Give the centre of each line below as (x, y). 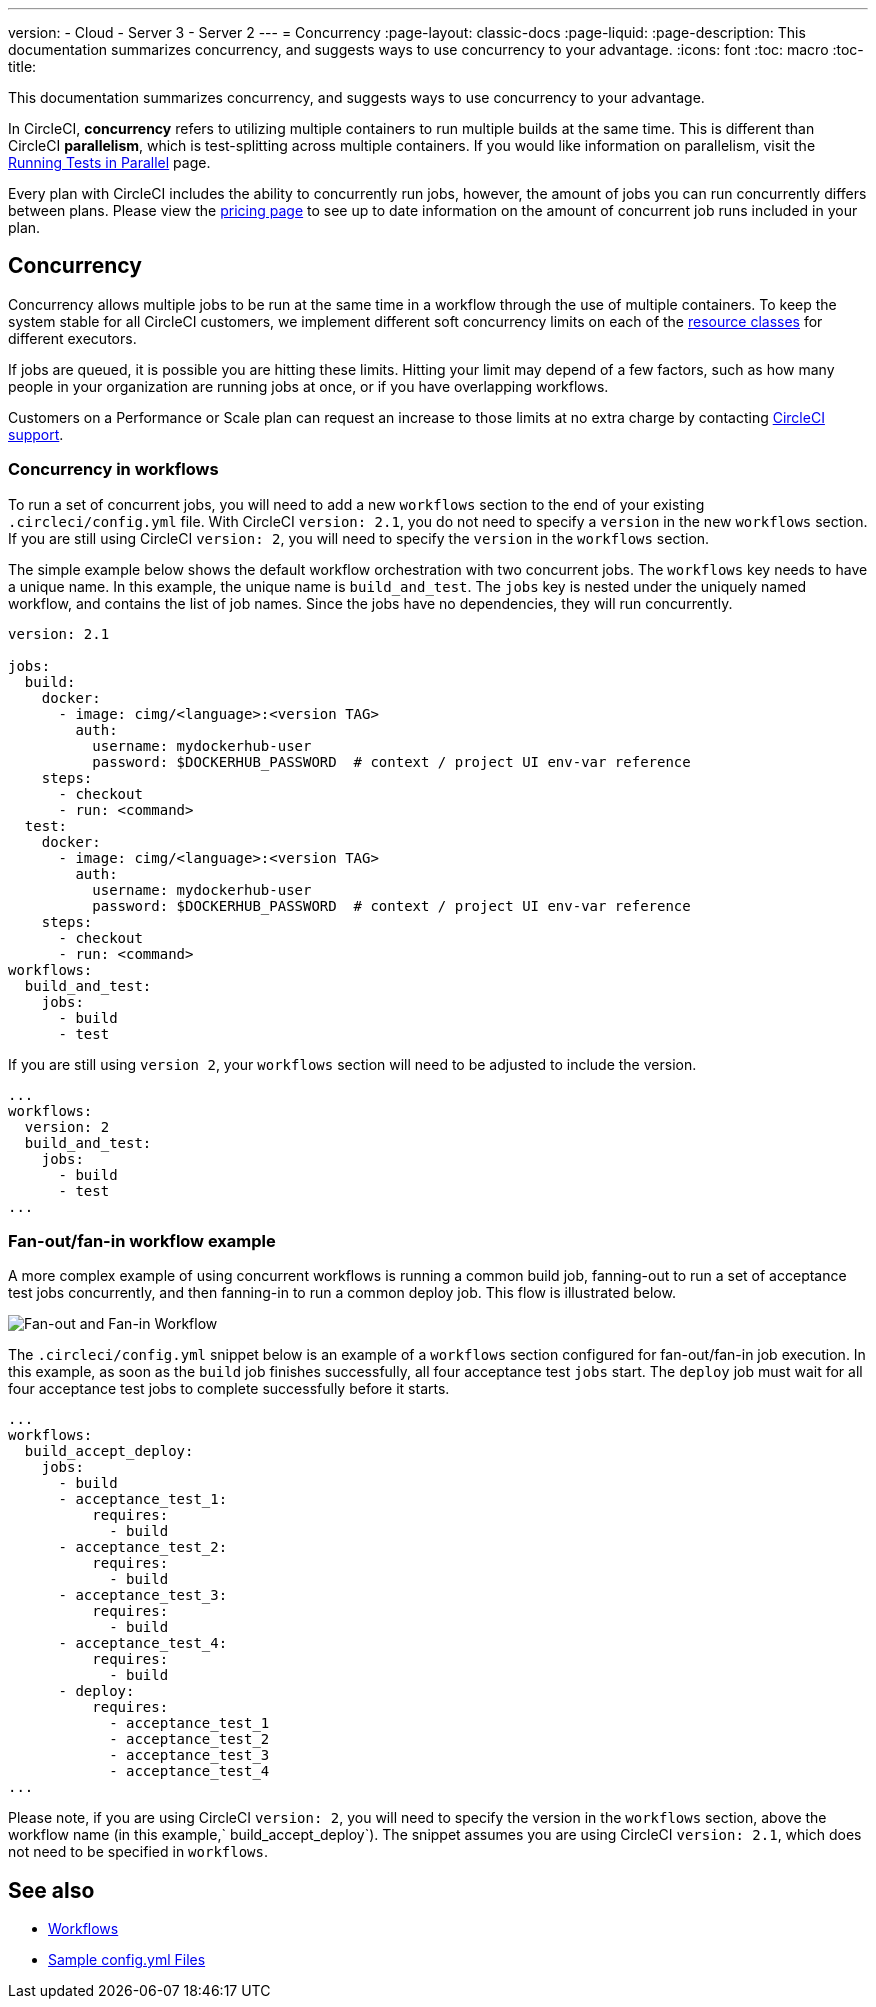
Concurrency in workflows (113, 469)
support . (36, 434)
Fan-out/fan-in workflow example (142, 1240)
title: (22, 66)
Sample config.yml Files (127, 1960)
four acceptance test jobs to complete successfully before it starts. (229, 1389)
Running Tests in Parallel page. (109, 162)
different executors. (72, 338)
